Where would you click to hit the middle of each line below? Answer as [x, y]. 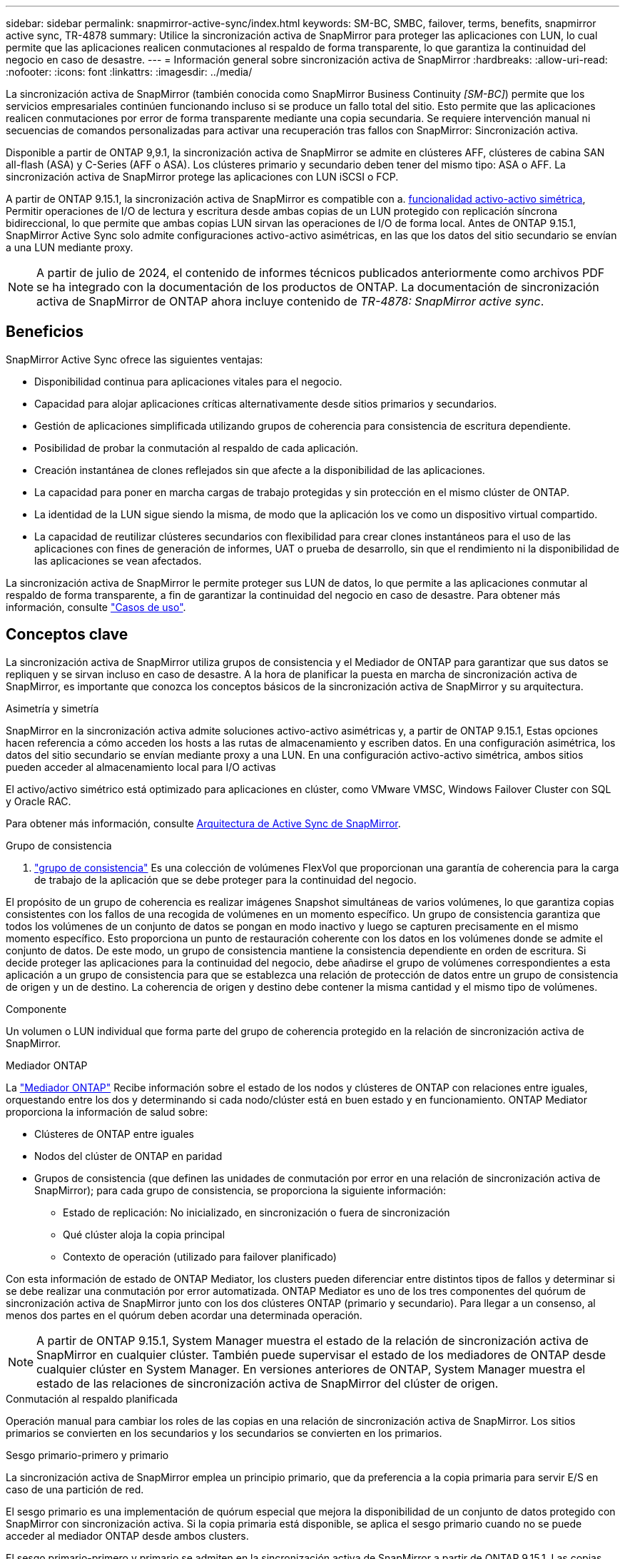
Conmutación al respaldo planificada [92, 1398]
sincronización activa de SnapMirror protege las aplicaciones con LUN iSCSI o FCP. [202, 177]
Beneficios [45, 332]
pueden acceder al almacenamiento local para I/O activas [141, 767]
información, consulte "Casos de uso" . [96, 607]
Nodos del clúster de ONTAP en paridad [128, 1156]
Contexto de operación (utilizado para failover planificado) [200, 1256]
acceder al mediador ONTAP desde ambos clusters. [127, 1535]
